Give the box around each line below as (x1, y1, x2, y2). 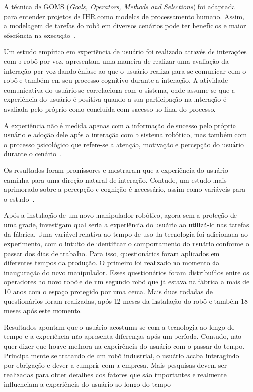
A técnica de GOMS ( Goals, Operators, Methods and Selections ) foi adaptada (4, 1, 235, 11)
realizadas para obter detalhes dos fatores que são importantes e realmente (4, 369, 227, 379)
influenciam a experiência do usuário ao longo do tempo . (4, 379, 176, 389)
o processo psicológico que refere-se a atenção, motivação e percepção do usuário (4, 139, 244, 149)
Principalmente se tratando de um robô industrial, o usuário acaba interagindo (4, 350, 239, 360)
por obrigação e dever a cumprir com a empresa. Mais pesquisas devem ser (4, 360, 227, 370)
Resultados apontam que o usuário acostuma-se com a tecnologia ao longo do (4, 321, 235, 332)
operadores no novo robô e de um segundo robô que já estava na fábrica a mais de (4, 277, 250, 287)
